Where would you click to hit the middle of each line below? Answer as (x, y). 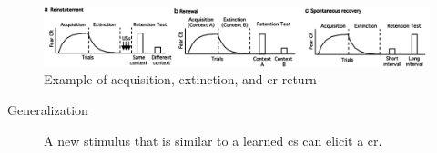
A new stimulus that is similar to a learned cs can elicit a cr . (213, 140)
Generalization (48, 109)
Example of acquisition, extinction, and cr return (180, 79)
